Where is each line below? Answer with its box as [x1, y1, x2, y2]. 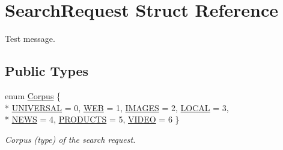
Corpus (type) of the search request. [5, 133, 136, 145]
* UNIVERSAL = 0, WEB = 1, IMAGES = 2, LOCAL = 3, [5, 101, 229, 114]
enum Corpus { [5, 89, 61, 102]
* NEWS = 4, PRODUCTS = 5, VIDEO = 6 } [5, 113, 180, 125]
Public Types [5, 62, 89, 80]
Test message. [5, 32, 55, 45]
